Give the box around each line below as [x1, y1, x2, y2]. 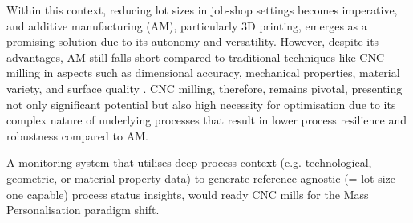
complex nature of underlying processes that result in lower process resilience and [6, 111, 407, 128]
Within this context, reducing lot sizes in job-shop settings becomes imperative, [6, 2, 398, 18]
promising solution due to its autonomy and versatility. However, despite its [6, 33, 379, 50]
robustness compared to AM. [6, 127, 148, 144]
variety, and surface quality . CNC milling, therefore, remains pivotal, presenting [6, 79, 403, 96]
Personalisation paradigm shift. [6, 201, 160, 218]
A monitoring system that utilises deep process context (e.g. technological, [6, 154, 372, 171]
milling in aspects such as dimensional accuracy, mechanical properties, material [6, 64, 400, 81]
